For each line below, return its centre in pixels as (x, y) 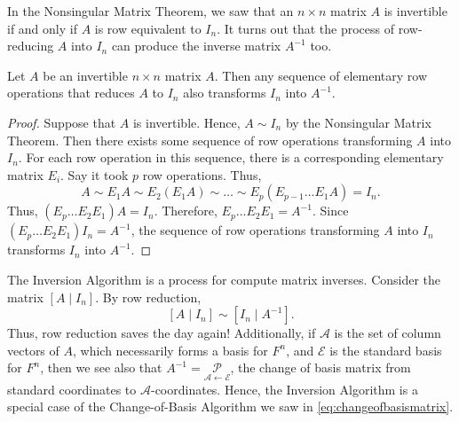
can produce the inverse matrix (196, 46)
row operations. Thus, (202, 174)
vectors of (33, 350)
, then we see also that (101, 367)
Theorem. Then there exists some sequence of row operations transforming (210, 140)
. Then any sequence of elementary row (321, 75)
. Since (330, 211)
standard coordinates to (72, 389)
